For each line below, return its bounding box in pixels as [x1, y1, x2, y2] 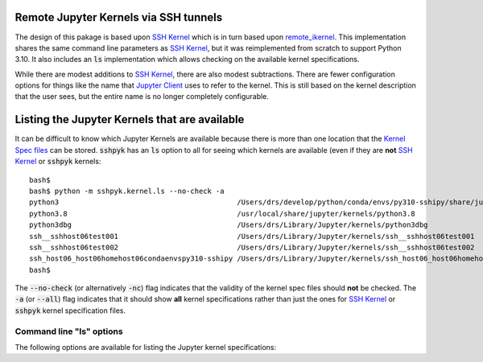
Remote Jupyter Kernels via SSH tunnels [14, 10, 223, 24]
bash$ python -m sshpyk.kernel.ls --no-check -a [29, 186, 225, 195]
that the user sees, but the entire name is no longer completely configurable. [14, 92, 270, 101]
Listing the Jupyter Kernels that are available [14, 113, 245, 126]
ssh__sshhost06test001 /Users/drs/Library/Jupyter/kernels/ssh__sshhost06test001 [29, 232, 475, 241]
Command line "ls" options [14, 326, 124, 337]
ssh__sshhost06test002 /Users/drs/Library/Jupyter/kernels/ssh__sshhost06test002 [29, 242, 475, 252]
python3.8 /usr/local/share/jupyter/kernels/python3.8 [29, 209, 416, 218]
